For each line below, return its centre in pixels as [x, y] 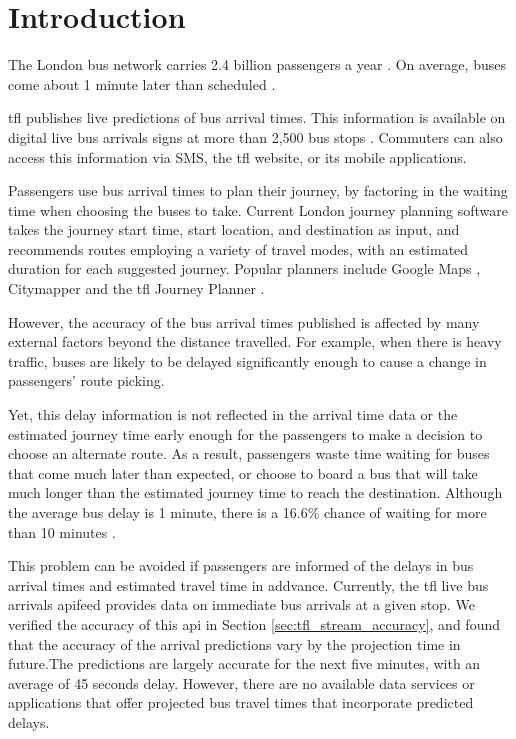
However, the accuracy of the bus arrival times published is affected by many [244, 321]
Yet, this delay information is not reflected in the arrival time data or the [233, 414]
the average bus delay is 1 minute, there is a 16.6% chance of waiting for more [247, 512]
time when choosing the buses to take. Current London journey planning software [258, 209]
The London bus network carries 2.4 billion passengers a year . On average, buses [257, 64]
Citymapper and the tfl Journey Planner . [136, 288]
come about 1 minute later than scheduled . [142, 83]
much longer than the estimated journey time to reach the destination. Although [255, 492]
